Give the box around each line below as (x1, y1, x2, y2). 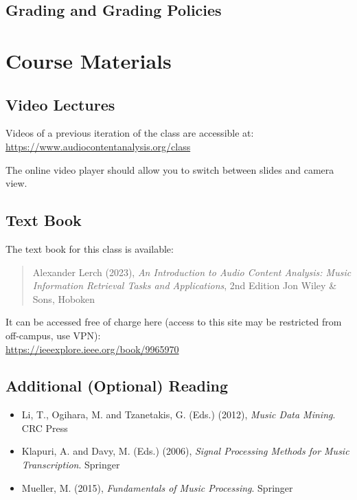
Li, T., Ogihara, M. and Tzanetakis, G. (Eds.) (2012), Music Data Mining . (21, 407, 336, 422)
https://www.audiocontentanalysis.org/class (5, 139, 191, 153)
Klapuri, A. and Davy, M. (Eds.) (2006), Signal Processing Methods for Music (21, 444, 349, 458)
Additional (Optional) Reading (5, 375, 229, 396)
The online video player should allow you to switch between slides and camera (5, 162, 334, 177)
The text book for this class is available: (5, 241, 174, 255)
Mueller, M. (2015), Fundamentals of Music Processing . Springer (21, 480, 293, 495)
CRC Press (21, 420, 68, 435)
